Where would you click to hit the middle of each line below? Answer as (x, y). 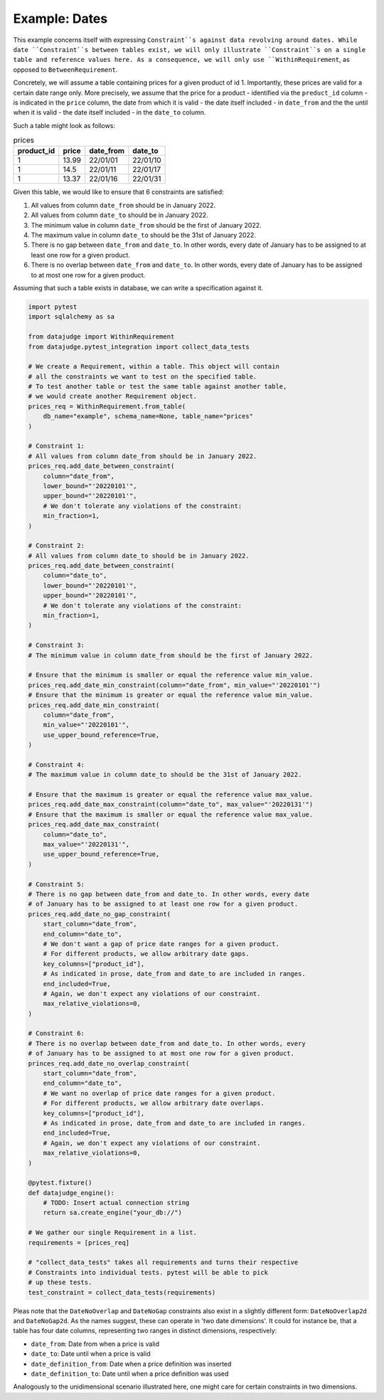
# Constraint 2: (57, 546)
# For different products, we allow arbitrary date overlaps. (154, 1103)
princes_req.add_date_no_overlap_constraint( (109, 1063)
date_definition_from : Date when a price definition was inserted (131, 1364)
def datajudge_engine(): (71, 1193)
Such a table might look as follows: (64, 125)
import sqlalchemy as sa (71, 317)
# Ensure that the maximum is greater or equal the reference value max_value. (171, 795)
